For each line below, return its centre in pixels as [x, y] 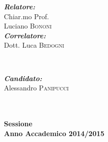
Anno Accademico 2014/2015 [54, 133]
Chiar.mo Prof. [27, 16]
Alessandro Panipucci [36, 88]
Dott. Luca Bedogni [34, 45]
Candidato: [23, 78]
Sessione [18, 123]
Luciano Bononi [28, 26]
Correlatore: [25, 35]
